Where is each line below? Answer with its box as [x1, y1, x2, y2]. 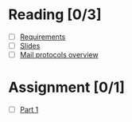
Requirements [19, 32, 66, 41]
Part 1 [19, 105, 39, 115]
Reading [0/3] [8, 6, 102, 24]
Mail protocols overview [19, 50, 99, 60]
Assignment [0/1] [8, 78, 126, 96]
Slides [19, 41, 41, 50]
